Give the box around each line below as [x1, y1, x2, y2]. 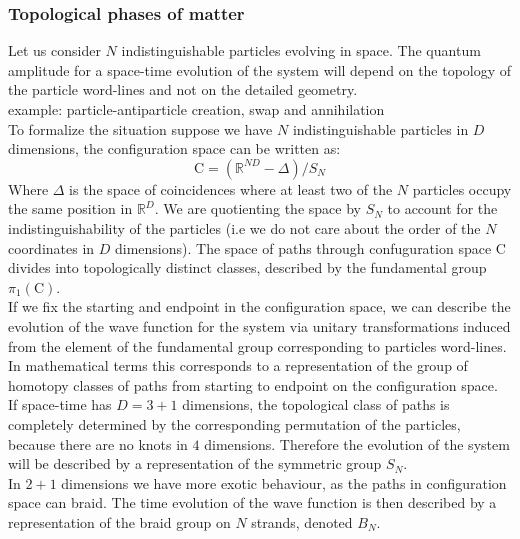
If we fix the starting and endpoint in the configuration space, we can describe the [8, 296, 511, 317]
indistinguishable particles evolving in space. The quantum [121, 40, 481, 61]
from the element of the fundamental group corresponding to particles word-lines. [8, 335, 507, 356]
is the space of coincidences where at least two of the [69, 178, 393, 199]
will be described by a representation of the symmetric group [8, 453, 382, 474]
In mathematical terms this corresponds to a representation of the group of [8, 355, 468, 376]
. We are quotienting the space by [154, 198, 361, 219]
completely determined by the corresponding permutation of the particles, [8, 413, 461, 434]
